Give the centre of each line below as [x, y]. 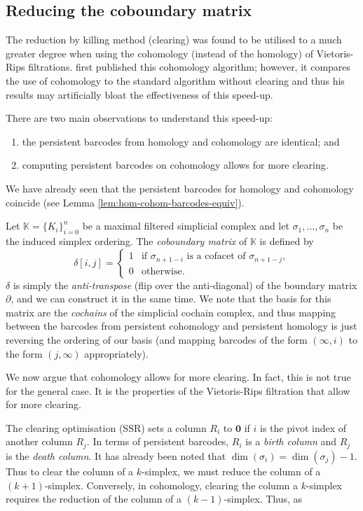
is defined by [287, 240]
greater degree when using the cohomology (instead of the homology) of [159, 53]
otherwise [162, 271]
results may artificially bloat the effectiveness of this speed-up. [139, 94]
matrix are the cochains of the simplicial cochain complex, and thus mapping [171, 312]
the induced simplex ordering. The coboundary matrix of [126, 240]
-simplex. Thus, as [263, 499]
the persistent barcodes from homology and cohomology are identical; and [181, 141]
